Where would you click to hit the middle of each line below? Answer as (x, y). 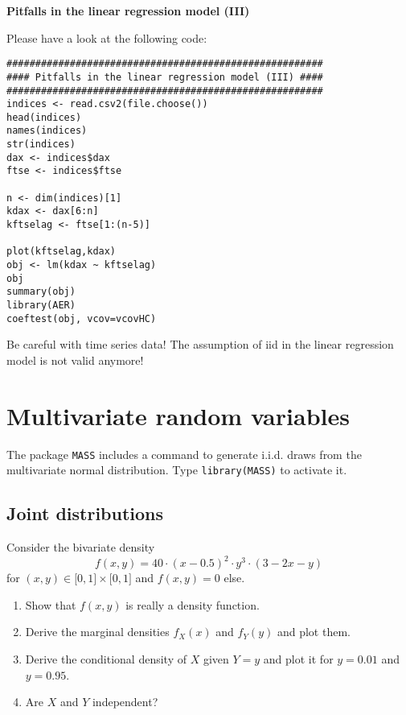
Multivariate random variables (178, 415)
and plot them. (314, 632)
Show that (51, 604)
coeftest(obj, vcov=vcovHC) (82, 318)
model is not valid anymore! (75, 360)
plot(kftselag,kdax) (62, 252)
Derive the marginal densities (97, 632)
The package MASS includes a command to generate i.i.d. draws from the (184, 454)
